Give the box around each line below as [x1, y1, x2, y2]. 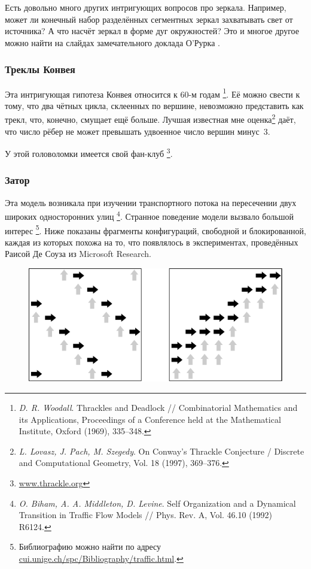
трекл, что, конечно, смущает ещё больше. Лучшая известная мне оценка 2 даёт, [5, 111, 296, 126]
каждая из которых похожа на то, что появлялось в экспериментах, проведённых [5, 235, 298, 248]
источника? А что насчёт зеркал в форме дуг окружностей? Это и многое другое [5, 25, 299, 37]
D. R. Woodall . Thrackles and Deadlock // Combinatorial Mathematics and [19, 401, 298, 413]
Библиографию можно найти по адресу [19, 540, 161, 553]
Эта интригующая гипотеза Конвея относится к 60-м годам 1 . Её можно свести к [5, 86, 300, 100]
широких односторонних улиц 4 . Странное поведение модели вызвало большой [5, 208, 294, 222]
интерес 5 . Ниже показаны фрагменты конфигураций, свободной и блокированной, [5, 222, 306, 237]
